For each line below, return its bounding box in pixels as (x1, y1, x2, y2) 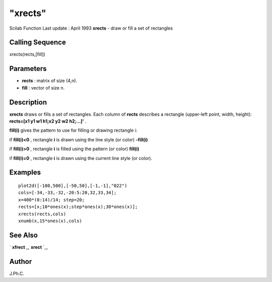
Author (9, 257, 32, 266)
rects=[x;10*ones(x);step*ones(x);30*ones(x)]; (18, 204, 138, 210)
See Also (9, 231, 38, 239)
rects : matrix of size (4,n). (22, 78, 78, 84)
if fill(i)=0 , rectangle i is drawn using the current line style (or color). (9, 155, 153, 161)
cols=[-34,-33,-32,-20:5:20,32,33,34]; (18, 190, 117, 196)
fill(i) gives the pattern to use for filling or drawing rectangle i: (9, 127, 138, 133)
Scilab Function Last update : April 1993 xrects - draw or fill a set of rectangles (9, 25, 173, 31)
